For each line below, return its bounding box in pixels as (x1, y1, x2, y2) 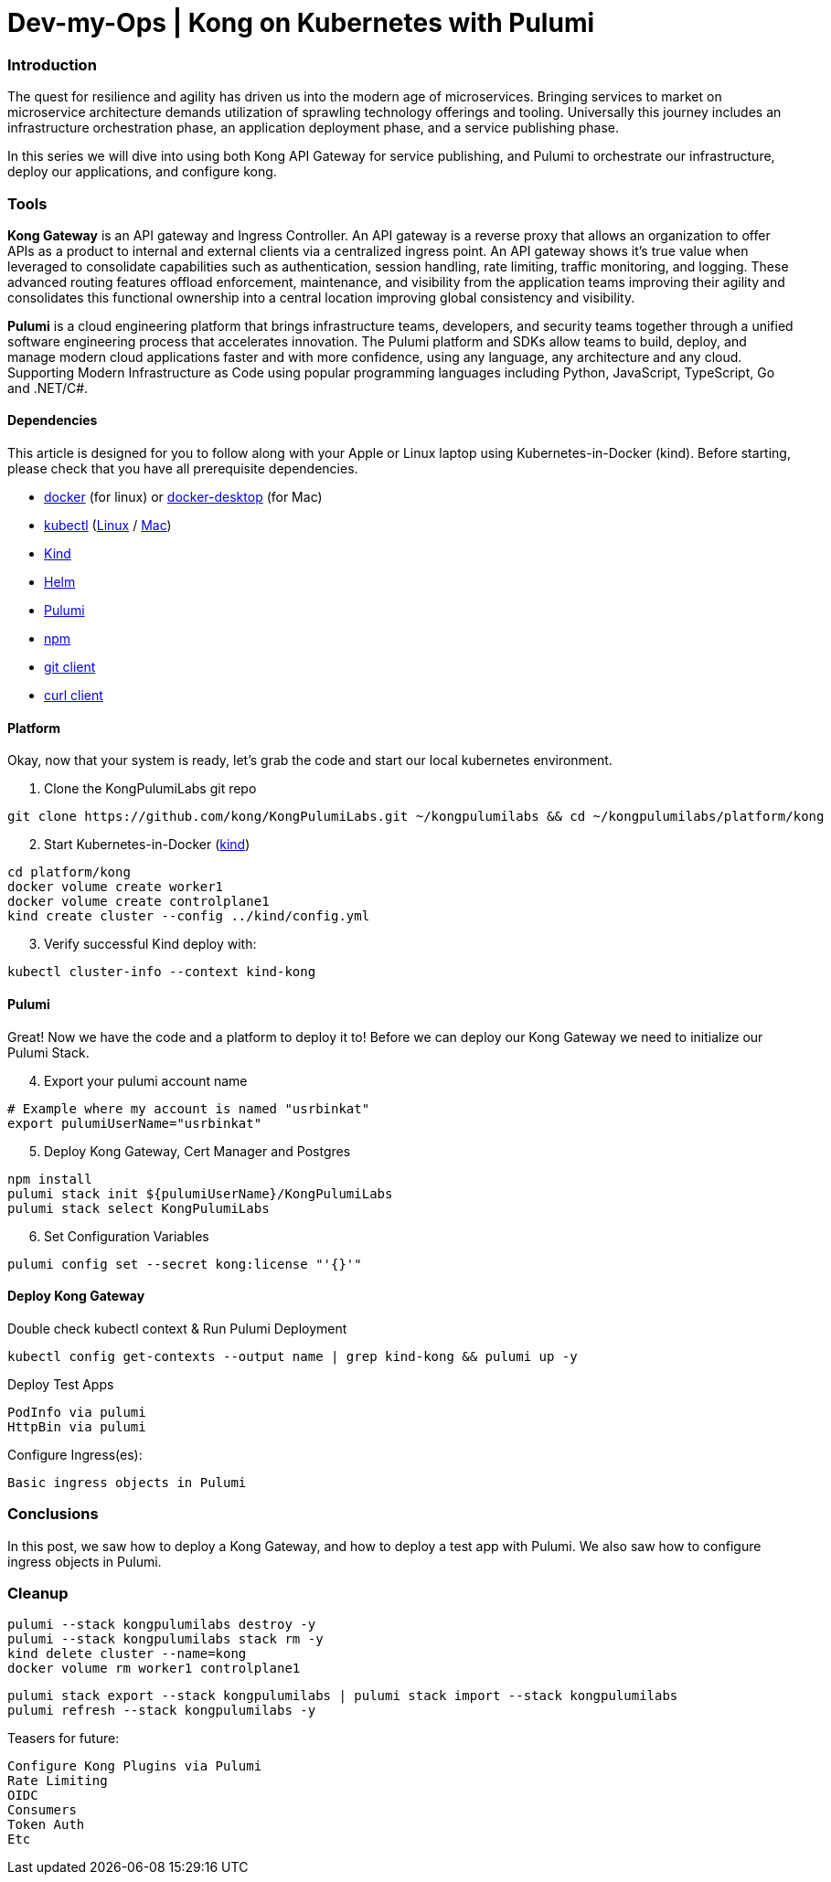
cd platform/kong (7, 865, 131, 880)
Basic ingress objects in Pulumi (7, 1474, 247, 1490)
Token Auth (7, 1817, 85, 1833)
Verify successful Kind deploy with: (44, 936, 257, 952)
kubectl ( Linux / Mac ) (44, 517, 172, 534)
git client (44, 659, 96, 675)
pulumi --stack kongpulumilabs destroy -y (7, 1617, 316, 1632)
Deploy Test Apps (7, 1376, 114, 1392)
